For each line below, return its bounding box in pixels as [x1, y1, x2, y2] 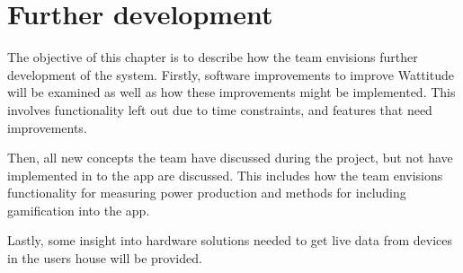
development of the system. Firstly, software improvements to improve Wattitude [7, 65, 454, 84]
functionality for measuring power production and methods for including [7, 183, 406, 202]
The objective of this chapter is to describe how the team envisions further [7, 48, 418, 66]
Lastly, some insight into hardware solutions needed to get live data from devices [7, 231, 453, 250]
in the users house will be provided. [7, 249, 202, 268]
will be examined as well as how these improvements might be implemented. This [7, 83, 456, 101]
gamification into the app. [7, 200, 150, 219]
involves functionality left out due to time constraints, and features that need [7, 100, 432, 119]
